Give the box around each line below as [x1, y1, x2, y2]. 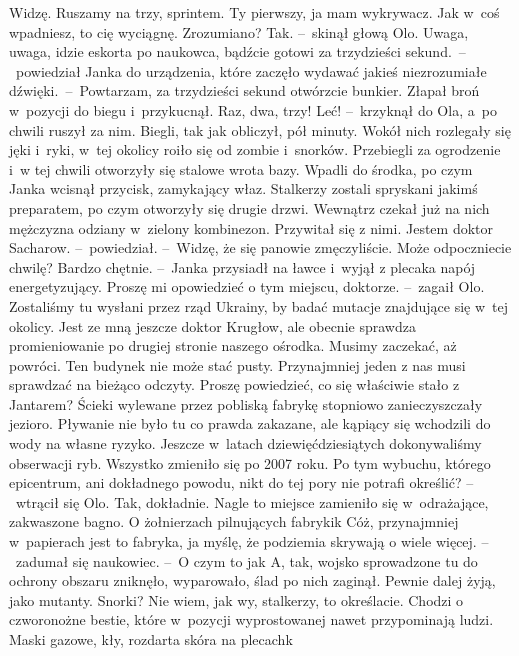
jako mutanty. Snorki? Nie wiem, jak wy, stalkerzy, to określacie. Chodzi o [9, 589, 464, 610]
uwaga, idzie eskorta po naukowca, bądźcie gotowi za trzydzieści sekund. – [9, 41, 466, 62]
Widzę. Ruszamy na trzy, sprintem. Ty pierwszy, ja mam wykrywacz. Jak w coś [9, 2, 500, 22]
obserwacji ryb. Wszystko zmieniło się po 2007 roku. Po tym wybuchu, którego [9, 452, 491, 473]
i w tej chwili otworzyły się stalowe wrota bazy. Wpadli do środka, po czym [9, 158, 473, 179]
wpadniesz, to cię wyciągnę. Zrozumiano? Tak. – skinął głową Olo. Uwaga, [9, 21, 469, 42]
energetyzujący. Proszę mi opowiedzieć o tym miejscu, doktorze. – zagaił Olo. [9, 276, 485, 297]
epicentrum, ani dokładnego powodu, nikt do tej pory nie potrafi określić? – [9, 472, 474, 493]
